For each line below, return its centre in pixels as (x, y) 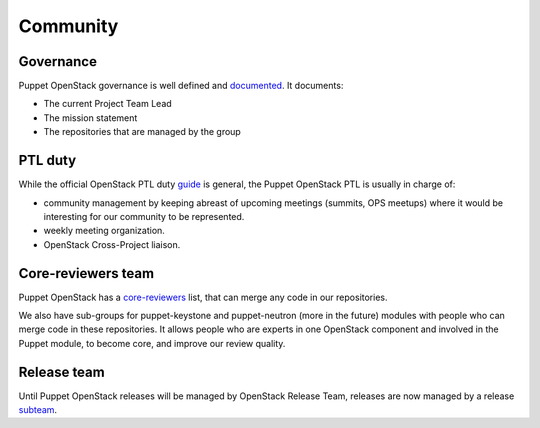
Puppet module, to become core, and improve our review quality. (152, 343)
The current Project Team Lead (107, 104)
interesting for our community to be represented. (144, 216)
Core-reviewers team (86, 273)
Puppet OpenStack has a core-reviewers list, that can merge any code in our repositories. (203, 297)
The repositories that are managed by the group (142, 132)
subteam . (38, 410)
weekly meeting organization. (104, 231)
